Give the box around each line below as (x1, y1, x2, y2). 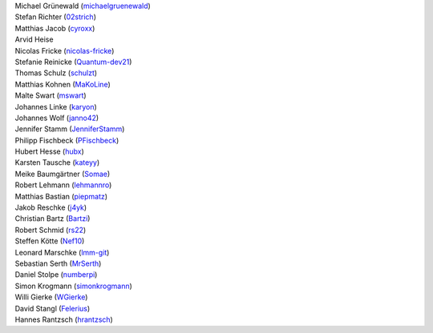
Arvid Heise (14, 34, 54, 44)
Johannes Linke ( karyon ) (14, 102, 98, 111)
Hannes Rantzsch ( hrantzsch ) (14, 315, 114, 324)
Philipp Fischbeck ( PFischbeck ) (14, 135, 119, 145)
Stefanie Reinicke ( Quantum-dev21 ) (14, 57, 132, 66)
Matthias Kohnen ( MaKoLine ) (14, 79, 111, 89)
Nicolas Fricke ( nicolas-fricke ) (14, 46, 115, 55)
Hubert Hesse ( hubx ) (14, 146, 84, 156)
